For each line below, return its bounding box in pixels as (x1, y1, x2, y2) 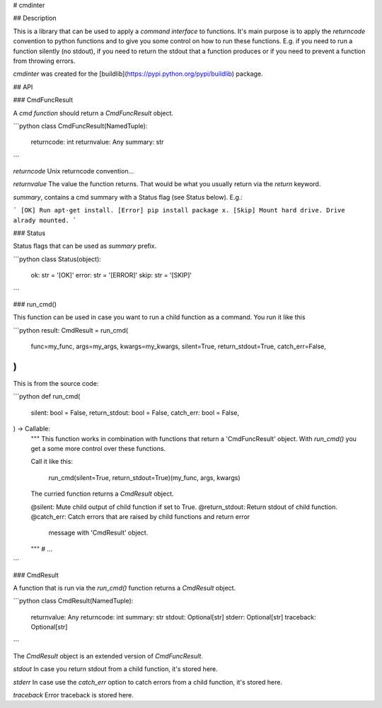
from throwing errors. (13, 57, 76, 65)
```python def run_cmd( (13, 392, 81, 401)
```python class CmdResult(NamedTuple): (13, 597, 134, 605)
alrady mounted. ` (13, 216, 77, 224)
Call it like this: (30, 457, 74, 466)
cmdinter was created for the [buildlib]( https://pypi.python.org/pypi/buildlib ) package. (13, 69, 263, 78)
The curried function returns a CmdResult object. (30, 489, 174, 498)
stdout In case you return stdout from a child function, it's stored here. (13, 665, 219, 673)
